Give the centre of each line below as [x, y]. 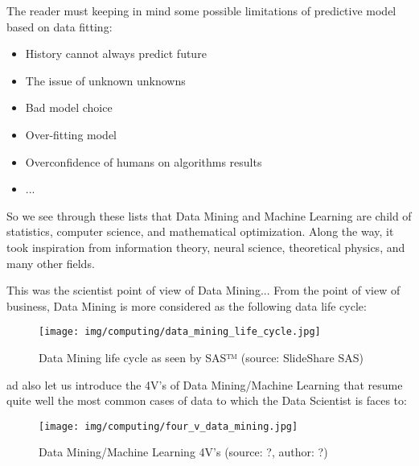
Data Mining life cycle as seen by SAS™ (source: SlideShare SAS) [201, 357]
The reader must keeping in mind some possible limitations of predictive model [201, 10]
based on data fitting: [60, 26]
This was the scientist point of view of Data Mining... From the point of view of [203, 290]
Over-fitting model [71, 134]
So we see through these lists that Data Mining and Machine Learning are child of [209, 215]
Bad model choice [69, 107]
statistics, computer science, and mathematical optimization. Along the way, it [200, 231]
